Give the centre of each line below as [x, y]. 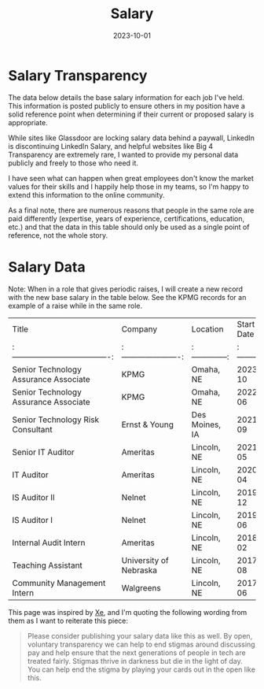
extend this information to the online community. [86, 194]
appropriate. [28, 122]
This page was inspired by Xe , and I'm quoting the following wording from [128, 612]
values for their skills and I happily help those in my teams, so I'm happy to [128, 187]
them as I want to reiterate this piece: [68, 620]
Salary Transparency [78, 75]
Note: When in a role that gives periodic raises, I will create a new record [126, 289]
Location [207, 329]
